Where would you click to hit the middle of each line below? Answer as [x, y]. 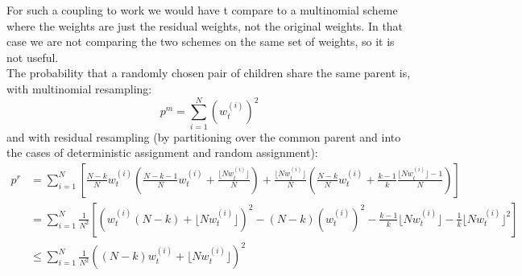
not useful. [33, 57]
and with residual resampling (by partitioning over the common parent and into [204, 136]
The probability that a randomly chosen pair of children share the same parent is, [209, 73]
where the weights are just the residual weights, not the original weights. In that [205, 25]
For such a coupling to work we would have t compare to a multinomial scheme [202, 10]
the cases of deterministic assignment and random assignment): [162, 152]
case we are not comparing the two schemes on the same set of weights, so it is [201, 41]
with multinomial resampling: [79, 88]
